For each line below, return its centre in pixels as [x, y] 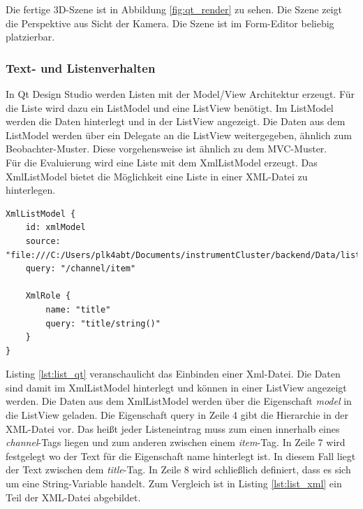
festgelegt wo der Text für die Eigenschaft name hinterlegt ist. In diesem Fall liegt [181, 456]
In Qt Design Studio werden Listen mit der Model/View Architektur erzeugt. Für [180, 94]
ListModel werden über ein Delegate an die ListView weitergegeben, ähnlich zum [179, 135]
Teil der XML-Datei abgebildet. [73, 497]
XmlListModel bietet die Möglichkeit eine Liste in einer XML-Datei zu [157, 176]
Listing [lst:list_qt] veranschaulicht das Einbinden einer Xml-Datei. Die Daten [173, 374]
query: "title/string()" [103, 323]
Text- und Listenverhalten [81, 67]
